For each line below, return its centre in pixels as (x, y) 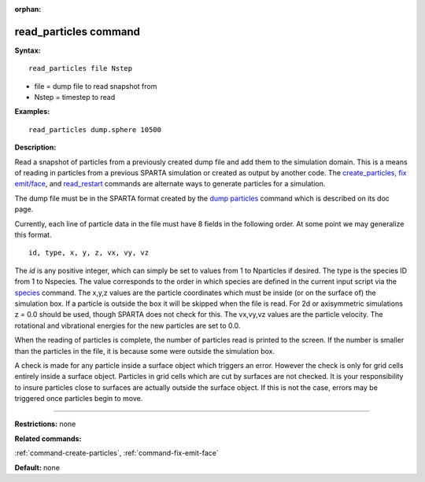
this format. (33, 234)
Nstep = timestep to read (75, 98)
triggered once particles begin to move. (79, 399)
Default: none (37, 467)
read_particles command (78, 31)
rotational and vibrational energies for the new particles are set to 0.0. (128, 326)
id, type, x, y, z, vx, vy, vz (89, 253)
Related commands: (48, 438)
